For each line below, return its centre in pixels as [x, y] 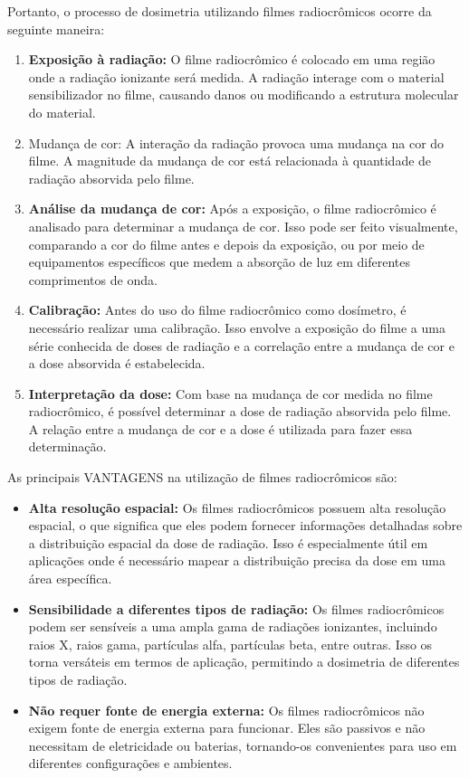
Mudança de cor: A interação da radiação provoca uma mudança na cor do [236, 142]
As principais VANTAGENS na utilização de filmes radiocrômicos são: [202, 477]
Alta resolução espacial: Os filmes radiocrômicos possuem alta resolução [237, 507]
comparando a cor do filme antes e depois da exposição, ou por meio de [226, 244]
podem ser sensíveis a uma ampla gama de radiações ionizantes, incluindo [233, 626]
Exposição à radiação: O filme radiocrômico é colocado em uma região [232, 59]
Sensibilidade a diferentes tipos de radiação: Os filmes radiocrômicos [236, 608]
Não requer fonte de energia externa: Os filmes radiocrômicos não [226, 710]
